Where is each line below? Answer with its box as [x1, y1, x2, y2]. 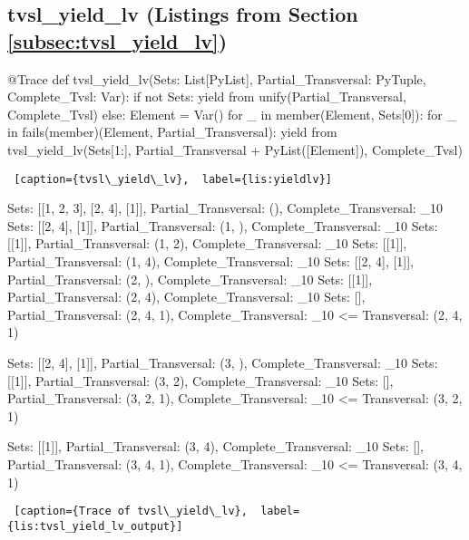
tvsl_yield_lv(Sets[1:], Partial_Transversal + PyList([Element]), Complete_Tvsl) [7, 140, 463, 159]
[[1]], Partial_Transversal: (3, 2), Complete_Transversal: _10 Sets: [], [7, 371, 394, 390]
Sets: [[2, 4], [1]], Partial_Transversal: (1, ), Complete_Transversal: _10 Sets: [7, 216, 438, 235]
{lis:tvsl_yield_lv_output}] [7, 519, 183, 533]
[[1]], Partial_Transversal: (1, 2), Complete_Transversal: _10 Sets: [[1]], [7, 234, 407, 253]
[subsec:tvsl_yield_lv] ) [7, 26, 228, 54]
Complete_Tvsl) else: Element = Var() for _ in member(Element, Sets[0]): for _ [7, 104, 457, 123]
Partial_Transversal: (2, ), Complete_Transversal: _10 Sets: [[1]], [7, 269, 373, 288]
